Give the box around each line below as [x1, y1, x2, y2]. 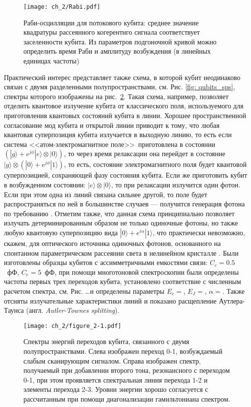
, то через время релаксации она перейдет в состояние [63, 148, 226, 159]
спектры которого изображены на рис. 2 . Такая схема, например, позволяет [4, 91, 229, 101]
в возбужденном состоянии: [4, 179, 86, 189]
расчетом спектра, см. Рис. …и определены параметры [4, 285, 165, 296]
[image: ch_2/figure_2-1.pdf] [23, 322, 122, 329]
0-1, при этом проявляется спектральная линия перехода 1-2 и [23, 374, 208, 385]
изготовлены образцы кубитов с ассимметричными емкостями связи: [4, 257, 208, 267]
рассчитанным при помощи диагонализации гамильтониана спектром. [23, 393, 230, 404]
